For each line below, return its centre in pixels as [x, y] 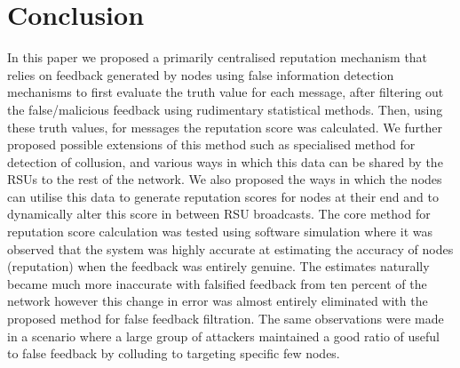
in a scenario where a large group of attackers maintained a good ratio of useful [223, 336]
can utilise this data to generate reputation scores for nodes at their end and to [223, 196]
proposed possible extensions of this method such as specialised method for [211, 144]
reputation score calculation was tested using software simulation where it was [220, 232]
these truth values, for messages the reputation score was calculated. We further [225, 127]
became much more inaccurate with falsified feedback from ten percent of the [217, 283]
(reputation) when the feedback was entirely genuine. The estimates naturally [218, 266]
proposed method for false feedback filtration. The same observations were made [226, 319]
